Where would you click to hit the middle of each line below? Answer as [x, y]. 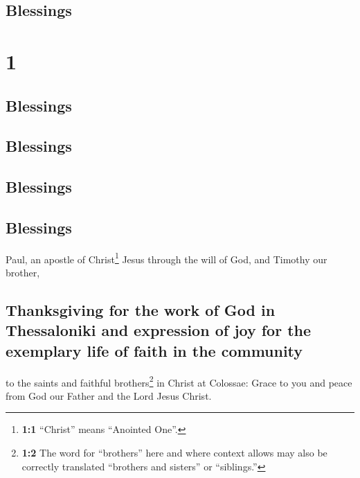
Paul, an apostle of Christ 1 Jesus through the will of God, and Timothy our [166, 258]
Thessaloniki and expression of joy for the [159, 330]
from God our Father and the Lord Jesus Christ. [109, 395]
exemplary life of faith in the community [154, 350]
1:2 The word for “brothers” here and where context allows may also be [174, 452]
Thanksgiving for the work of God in [141, 309]
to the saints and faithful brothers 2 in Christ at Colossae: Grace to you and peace [179, 381]
